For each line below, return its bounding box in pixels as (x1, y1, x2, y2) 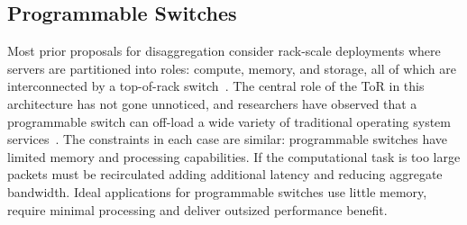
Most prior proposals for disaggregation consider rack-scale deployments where (7, 41, 441, 60)
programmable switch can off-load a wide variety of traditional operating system (7, 112, 451, 130)
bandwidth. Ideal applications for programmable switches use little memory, (7, 182, 427, 201)
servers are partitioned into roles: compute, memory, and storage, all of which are (7, 58, 456, 77)
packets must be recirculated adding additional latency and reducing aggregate (7, 165, 443, 184)
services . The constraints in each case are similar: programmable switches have (7, 130, 448, 148)
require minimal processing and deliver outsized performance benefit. (7, 200, 388, 219)
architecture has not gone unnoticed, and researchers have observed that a (7, 94, 417, 112)
